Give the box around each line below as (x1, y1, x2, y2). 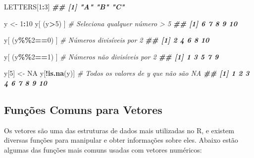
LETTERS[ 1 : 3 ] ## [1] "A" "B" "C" (4, 1, 125, 11)
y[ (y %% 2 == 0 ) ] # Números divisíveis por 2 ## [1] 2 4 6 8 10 (4, 35, 209, 45)
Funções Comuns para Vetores (4, 102, 162, 117)
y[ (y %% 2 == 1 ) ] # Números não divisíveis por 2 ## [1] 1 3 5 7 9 (4, 51, 219, 61)
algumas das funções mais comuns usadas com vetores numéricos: (4, 144, 202, 155)
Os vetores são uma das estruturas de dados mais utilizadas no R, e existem (4, 125, 234, 135)
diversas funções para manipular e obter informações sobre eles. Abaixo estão (4, 135, 238, 145)
